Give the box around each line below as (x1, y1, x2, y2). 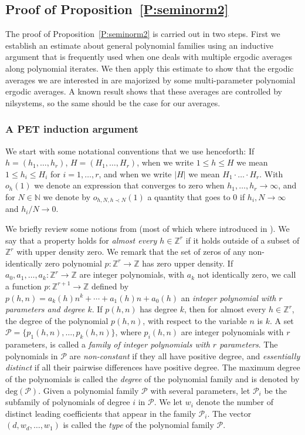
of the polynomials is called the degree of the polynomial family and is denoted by (5, 372, 300, 385)
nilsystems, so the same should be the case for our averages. (5, 96, 221, 109)
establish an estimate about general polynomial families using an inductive (5, 39, 274, 51)
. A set (269, 314, 294, 326)
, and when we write (99, 167, 172, 180)
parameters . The (219, 338, 278, 350)
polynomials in (5, 349, 58, 362)
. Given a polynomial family (38, 384, 139, 396)
